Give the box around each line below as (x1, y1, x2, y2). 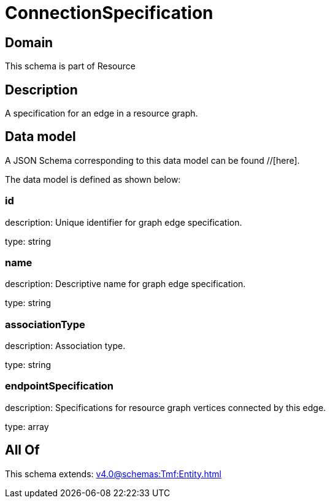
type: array (5, 421, 49, 432)
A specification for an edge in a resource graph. (5, 108, 198, 119)
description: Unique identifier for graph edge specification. (5, 217, 242, 228)
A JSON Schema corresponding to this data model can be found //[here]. (5, 155, 300, 166)
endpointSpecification (5, 380, 114, 393)
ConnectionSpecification (5, 2, 213, 23)
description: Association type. (5, 340, 126, 351)
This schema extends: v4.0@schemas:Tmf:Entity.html (5, 468, 221, 479)
